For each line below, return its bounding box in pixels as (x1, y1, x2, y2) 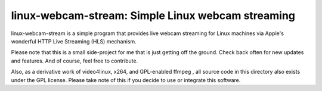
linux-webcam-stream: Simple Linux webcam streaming (11, 9, 295, 22)
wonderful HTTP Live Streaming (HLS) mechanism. (11, 37, 137, 45)
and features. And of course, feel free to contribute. (11, 57, 138, 64)
